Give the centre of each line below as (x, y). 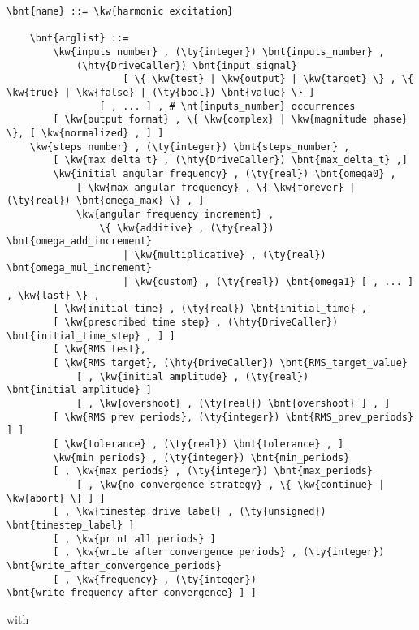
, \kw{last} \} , (53, 295)
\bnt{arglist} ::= (79, 39)
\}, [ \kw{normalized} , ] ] (85, 133)
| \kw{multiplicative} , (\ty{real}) (225, 255)
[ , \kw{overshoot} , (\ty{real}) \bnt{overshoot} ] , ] (233, 404)
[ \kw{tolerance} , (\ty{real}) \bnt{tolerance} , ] (199, 444)
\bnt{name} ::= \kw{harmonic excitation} (120, 11)
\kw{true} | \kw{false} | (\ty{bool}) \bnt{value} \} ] (161, 92)
